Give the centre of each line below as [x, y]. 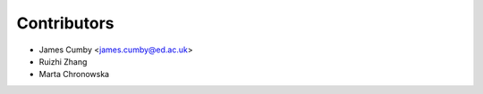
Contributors [66, 23]
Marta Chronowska [74, 74]
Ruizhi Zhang [63, 61]
